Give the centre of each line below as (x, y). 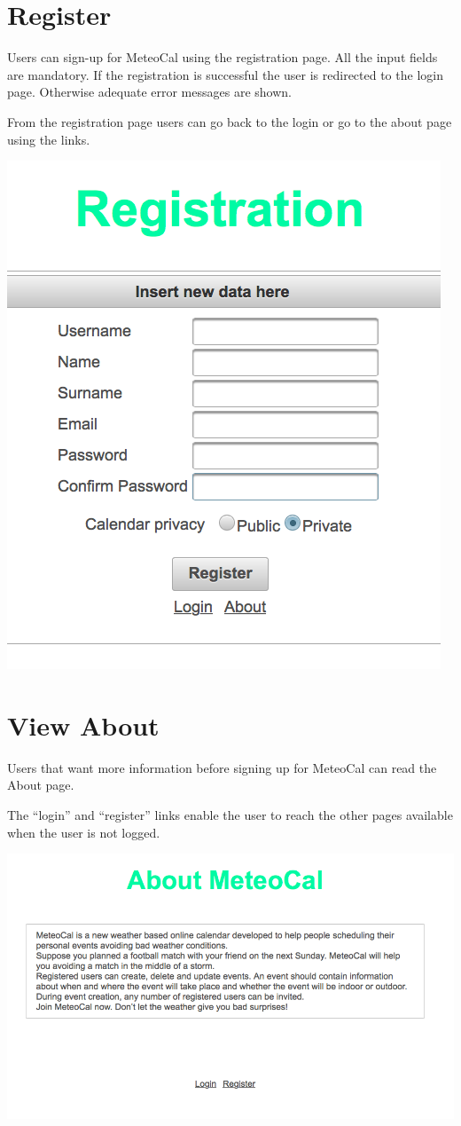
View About (83, 724)
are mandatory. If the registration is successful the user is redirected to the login (225, 74)
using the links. (49, 139)
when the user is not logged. (84, 832)
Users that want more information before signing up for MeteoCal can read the (222, 767)
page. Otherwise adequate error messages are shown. (149, 92)
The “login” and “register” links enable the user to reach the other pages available (230, 815)
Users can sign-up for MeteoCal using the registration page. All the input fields (223, 57)
